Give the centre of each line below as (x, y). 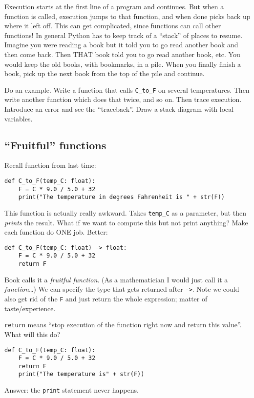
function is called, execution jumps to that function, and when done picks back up (127, 16)
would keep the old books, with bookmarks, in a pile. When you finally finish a (123, 64)
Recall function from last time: (50, 165)
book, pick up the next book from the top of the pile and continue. (105, 73)
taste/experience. (30, 308)
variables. (19, 118)
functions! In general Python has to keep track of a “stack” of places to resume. (124, 35)
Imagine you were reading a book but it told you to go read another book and (121, 45)
